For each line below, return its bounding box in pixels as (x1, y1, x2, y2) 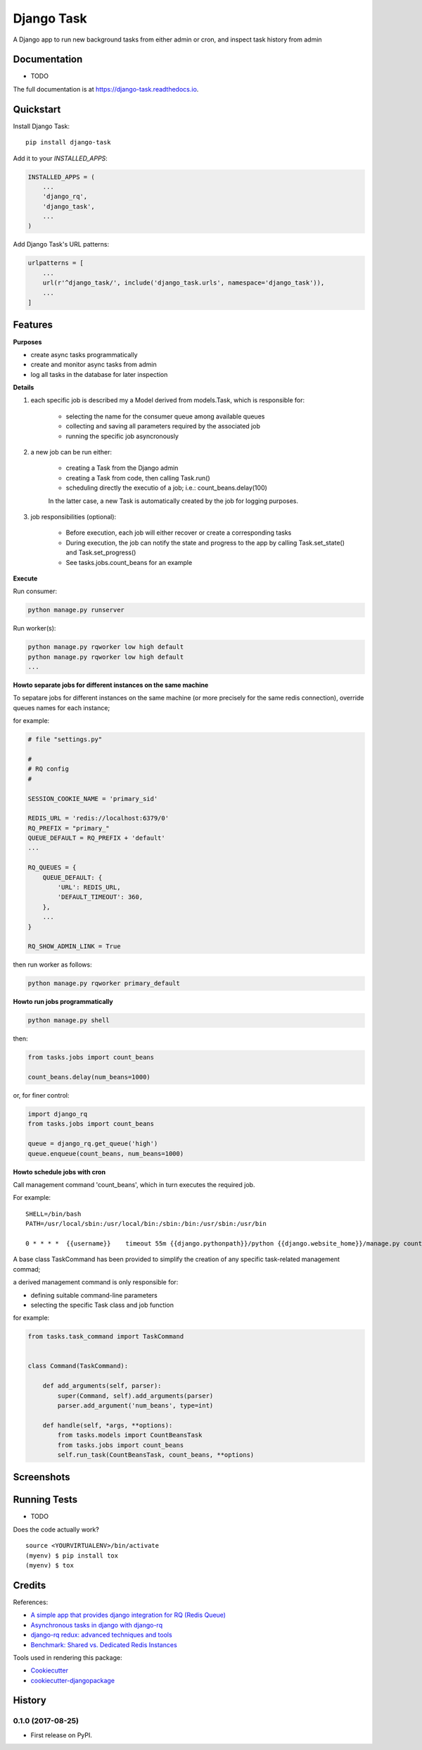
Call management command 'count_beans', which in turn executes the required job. (13, 1180, 255, 1189)
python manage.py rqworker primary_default (27, 979, 181, 988)
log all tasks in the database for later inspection (30, 370, 168, 378)
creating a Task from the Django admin (65, 464, 179, 472)
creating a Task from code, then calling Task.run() (65, 473, 210, 482)
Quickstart (13, 103, 61, 116)
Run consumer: (13, 587, 58, 595)
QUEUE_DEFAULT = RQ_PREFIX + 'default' (27, 834, 165, 842)
